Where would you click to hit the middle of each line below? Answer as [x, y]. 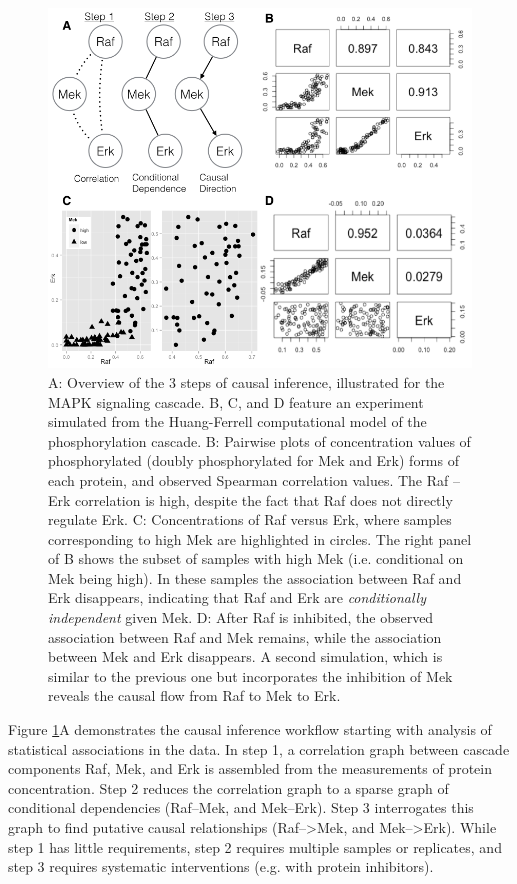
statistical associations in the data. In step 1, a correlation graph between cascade [259, 748]
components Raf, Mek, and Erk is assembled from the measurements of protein [250, 768]
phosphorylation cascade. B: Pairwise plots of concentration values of [259, 440]
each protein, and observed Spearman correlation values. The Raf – [254, 479]
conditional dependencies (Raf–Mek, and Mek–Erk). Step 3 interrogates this [241, 807]
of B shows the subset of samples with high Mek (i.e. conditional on [256, 558]
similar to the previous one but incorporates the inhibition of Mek [250, 675]
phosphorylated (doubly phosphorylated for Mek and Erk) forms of [253, 460]
